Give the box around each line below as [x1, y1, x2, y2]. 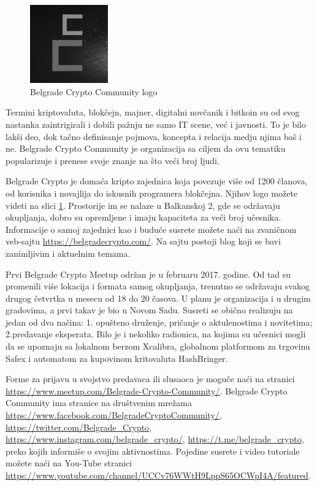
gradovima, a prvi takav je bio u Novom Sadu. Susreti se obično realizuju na [6, 304, 293, 316]
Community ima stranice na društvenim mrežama [6, 396, 192, 409]
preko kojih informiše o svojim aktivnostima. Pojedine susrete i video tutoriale [6, 444, 300, 457]
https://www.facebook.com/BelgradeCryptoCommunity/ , [6, 409, 222, 421]
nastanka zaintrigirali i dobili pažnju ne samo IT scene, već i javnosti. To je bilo [6, 117, 306, 130]
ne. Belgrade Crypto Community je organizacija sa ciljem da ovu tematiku [6, 142, 286, 155]
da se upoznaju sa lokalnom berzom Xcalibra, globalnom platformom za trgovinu [6, 340, 310, 353]
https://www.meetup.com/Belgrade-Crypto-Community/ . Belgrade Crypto [6, 384, 288, 397]
